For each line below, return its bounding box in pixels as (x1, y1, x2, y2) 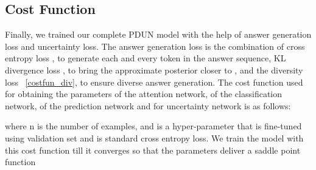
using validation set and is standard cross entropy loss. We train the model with (5, 131, 304, 144)
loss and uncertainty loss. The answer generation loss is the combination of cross (5, 39, 305, 52)
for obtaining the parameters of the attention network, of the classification (5, 87, 283, 100)
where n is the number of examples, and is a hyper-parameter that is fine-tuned (5, 120, 302, 132)
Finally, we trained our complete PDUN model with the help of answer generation (5, 28, 312, 41)
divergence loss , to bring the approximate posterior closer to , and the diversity (5, 63, 303, 76)
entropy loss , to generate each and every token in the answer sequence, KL (5, 52, 286, 64)
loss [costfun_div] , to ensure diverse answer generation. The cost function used (5, 75, 303, 88)
